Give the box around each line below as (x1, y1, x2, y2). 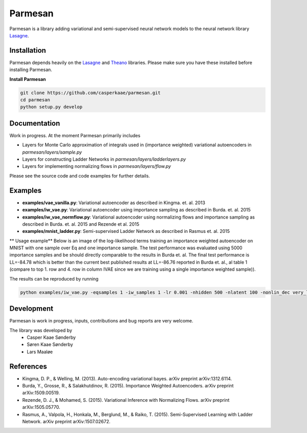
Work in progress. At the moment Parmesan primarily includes (9, 132, 141, 138)
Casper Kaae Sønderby (27, 334, 76, 340)
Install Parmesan (9, 76, 46, 82)
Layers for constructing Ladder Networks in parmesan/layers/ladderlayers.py (22, 156, 186, 162)
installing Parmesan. (9, 67, 52, 73)
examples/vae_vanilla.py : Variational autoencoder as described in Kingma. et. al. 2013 (22, 200, 206, 206)
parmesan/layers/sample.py (22, 149, 82, 155)
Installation (9, 46, 46, 55)
